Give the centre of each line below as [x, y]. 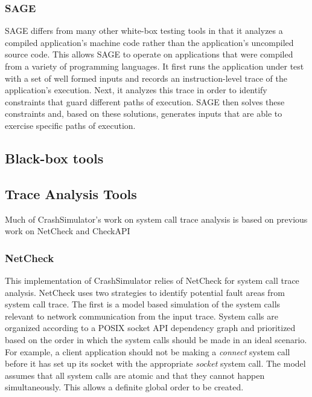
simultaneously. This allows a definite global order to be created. [124, 387]
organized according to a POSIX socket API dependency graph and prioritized [150, 328]
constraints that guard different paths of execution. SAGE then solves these [145, 101]
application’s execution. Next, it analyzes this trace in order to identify [136, 90]
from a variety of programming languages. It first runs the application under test [154, 66]
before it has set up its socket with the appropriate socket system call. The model [155, 363]
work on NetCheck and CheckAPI [68, 231]
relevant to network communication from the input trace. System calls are [142, 316]
